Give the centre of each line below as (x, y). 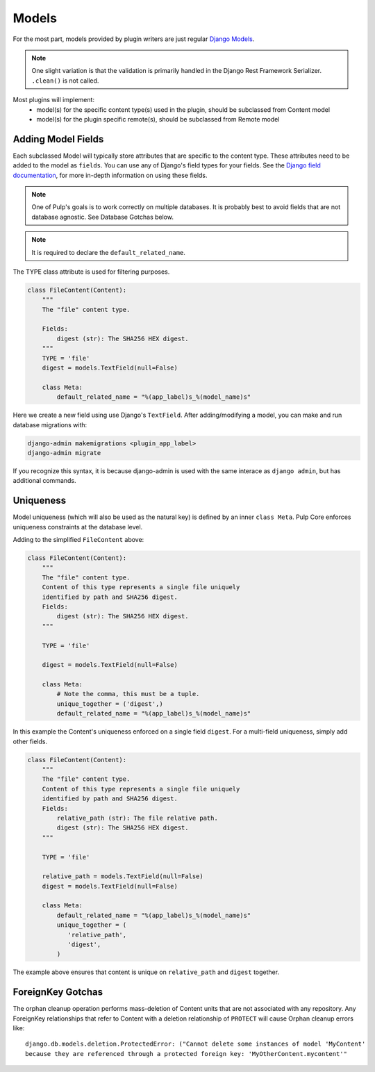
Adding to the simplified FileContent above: (78, 540)
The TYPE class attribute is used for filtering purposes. (91, 272)
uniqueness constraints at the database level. (78, 527)
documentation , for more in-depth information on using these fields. (110, 175)
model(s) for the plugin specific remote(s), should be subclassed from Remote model (158, 119)
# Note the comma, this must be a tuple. (128, 694)
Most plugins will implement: (54, 100)
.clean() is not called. (65, 81)
